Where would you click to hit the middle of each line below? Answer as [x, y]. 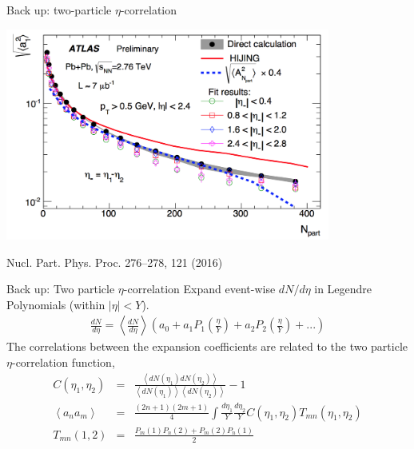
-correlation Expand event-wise [199, 289]
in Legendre [343, 289]
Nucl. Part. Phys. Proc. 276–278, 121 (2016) [115, 262]
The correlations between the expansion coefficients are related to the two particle [207, 346]
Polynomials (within [56, 304]
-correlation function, [63, 362]
